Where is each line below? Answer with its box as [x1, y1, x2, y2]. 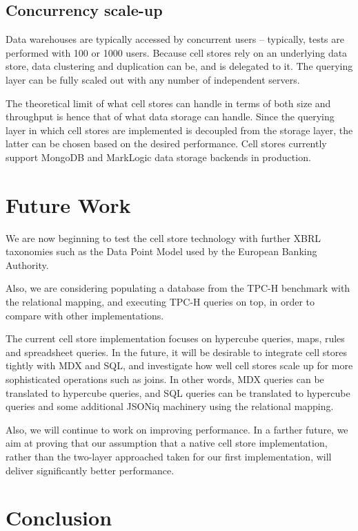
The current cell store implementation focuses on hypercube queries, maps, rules [6, 331, 345, 346]
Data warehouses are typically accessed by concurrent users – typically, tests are [6, 32, 344, 46]
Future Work [6, 190, 131, 218]
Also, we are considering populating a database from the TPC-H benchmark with [6, 281, 350, 295]
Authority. [6, 257, 49, 272]
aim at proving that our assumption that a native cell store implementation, [6, 436, 328, 450]
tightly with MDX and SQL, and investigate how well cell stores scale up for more [6, 358, 353, 373]
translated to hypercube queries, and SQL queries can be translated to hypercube [6, 385, 350, 400]
